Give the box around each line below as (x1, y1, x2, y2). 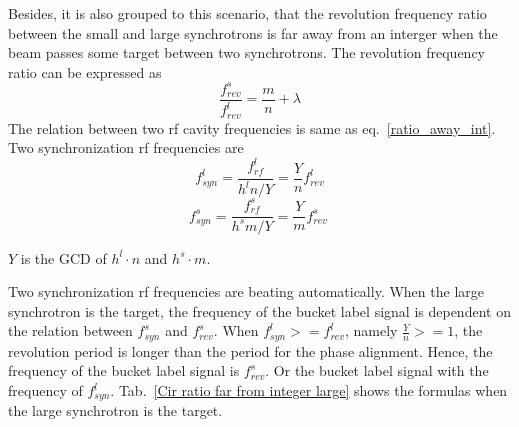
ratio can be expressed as (8, 61, 162, 82)
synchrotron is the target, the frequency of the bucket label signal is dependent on (8, 300, 511, 321)
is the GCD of (20, 247, 107, 268)
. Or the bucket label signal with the (265, 360, 489, 381)
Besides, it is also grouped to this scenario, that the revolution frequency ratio (8, 3, 487, 23)
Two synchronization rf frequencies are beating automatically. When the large (8, 281, 484, 302)
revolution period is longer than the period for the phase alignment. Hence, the (8, 340, 493, 361)
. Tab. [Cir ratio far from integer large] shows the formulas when (110, 380, 508, 400)
